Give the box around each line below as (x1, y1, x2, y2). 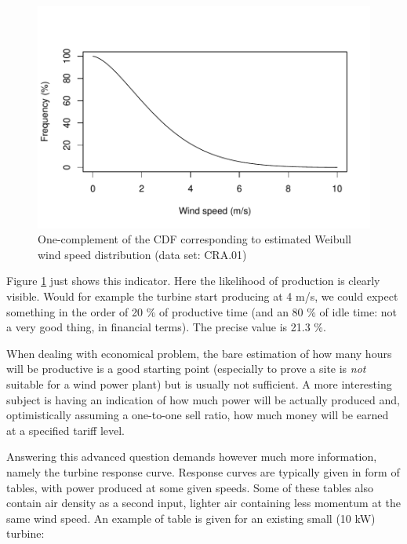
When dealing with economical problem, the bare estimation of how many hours (6, 345, 392, 361)
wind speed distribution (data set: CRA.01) (38, 246, 247, 262)
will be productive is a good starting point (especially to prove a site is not (6, 360, 366, 377)
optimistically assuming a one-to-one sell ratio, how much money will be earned (6, 407, 389, 423)
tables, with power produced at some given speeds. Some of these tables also (6, 479, 374, 495)
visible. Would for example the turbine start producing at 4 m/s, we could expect (6, 288, 398, 305)
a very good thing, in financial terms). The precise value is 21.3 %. (6, 319, 326, 335)
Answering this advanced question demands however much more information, (6, 448, 377, 465)
